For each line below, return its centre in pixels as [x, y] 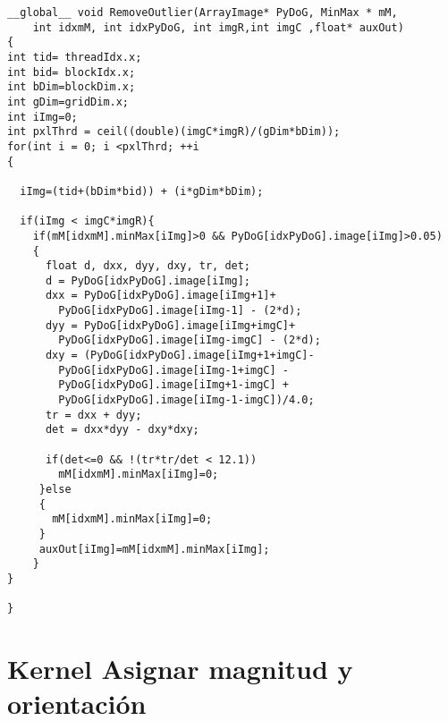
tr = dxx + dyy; [93, 415]
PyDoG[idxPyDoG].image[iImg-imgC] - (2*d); [190, 340]
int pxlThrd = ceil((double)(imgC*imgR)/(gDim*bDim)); [174, 132]
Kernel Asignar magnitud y [180, 669]
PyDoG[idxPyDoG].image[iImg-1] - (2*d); [180, 311]
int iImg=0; [42, 117]
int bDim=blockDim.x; [72, 87]
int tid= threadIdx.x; [75, 57]
